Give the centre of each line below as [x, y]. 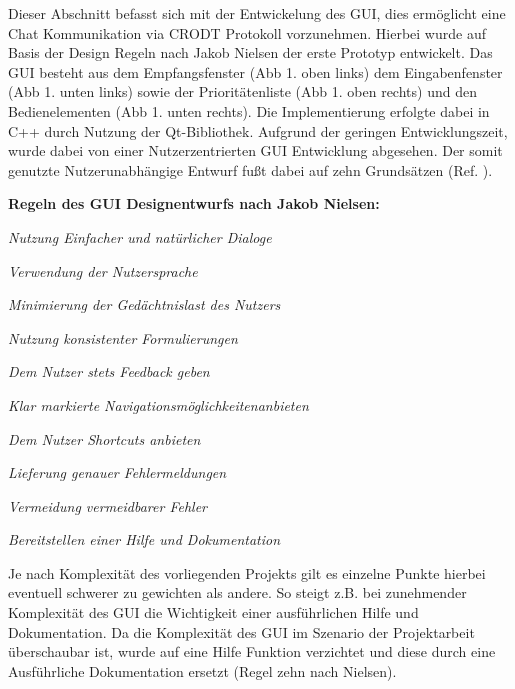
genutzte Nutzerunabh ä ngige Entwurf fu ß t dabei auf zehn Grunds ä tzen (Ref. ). [250, 169]
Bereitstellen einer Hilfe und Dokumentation [144, 539]
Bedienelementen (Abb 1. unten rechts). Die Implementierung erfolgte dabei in [249, 110]
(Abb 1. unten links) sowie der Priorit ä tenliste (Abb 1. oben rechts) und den [242, 91]
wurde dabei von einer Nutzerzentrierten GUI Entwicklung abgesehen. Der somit [255, 150]
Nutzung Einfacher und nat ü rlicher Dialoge [140, 236]
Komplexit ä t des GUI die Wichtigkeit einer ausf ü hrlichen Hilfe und [213, 612]
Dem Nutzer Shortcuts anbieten [104, 438]
